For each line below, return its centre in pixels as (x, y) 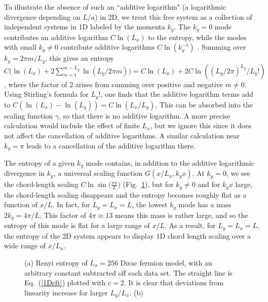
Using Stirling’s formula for (46, 94)
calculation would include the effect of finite (72, 125)
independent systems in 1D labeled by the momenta (85, 27)
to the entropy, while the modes (197, 37)
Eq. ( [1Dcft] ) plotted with (65, 282)
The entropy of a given (40, 162)
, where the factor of (36, 84)
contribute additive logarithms (108, 47)
